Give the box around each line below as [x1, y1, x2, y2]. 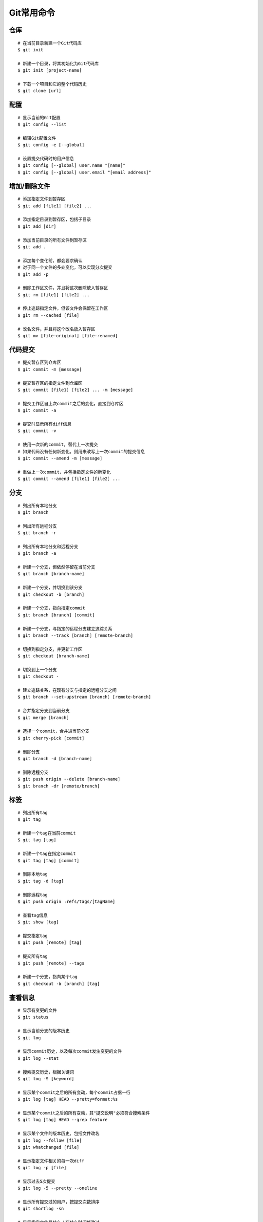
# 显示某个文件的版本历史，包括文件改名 [18, 1131, 100, 1136]
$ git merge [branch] [18, 715, 69, 720]
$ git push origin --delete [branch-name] [18, 776, 121, 782]
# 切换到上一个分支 [18, 667, 57, 672]
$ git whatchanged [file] [18, 1144, 80, 1150]
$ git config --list [18, 122, 67, 127]
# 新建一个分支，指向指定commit [18, 605, 85, 611]
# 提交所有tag [18, 954, 48, 959]
